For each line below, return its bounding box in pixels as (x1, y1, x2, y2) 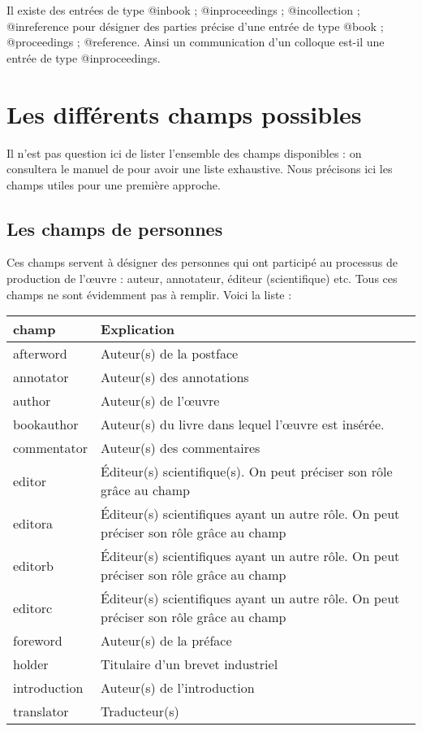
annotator (13, 368, 69, 387)
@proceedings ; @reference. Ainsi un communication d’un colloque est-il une (6, 33, 385, 50)
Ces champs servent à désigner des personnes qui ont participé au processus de (6, 254, 398, 271)
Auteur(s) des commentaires (101, 438, 261, 458)
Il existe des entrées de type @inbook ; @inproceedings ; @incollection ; (6, 2, 360, 18)
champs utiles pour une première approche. (6, 176, 221, 193)
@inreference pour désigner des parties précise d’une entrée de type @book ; (6, 17, 384, 34)
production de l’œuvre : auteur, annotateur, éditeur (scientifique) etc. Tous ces (6, 270, 398, 287)
